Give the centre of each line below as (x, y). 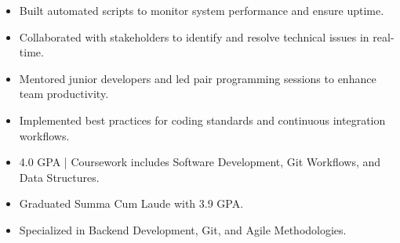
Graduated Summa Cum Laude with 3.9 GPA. (131, 203)
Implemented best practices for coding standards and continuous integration (202, 120)
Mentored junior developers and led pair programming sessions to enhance (198, 78)
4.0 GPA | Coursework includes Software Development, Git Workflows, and (200, 162)
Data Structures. (59, 177)
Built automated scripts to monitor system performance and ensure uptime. (202, 10)
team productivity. (64, 94)
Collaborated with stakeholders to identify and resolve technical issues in (194, 36)
